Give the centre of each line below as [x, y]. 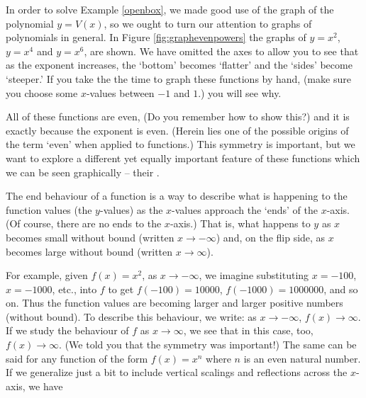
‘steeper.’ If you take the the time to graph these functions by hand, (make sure [178, 78]
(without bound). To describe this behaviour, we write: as [131, 316]
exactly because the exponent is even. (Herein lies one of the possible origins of [177, 130]
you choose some [42, 92]
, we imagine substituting [254, 275]
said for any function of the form [77, 358]
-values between [120, 92]
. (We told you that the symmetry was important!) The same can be [208, 345]
